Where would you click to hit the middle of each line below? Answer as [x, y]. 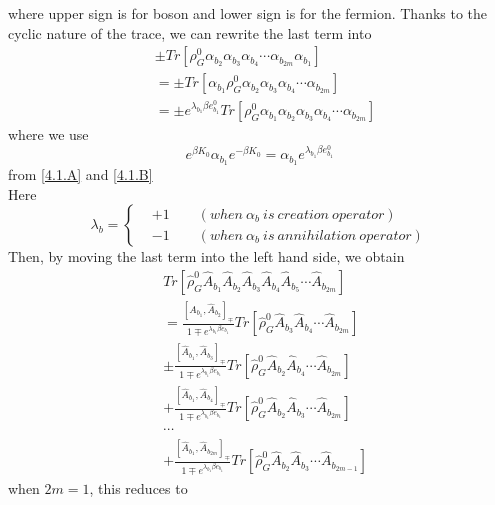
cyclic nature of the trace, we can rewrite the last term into [190, 32]
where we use [48, 134]
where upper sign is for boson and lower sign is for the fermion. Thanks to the [248, 13]
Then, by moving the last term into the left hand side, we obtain [206, 256]
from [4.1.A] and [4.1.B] [80, 174]
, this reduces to [138, 487]
